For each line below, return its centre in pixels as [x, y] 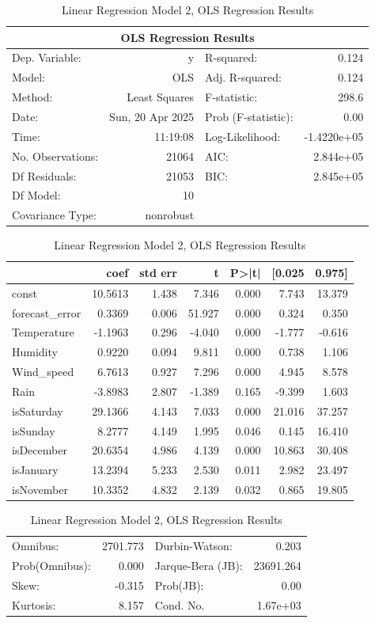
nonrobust [170, 215]
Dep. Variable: [47, 57]
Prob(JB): [179, 585]
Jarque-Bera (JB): [199, 565]
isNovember [40, 490]
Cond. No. [180, 604]
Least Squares [161, 97]
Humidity [35, 352]
